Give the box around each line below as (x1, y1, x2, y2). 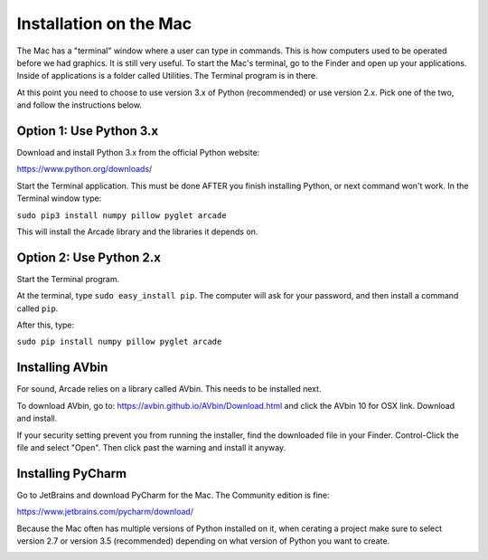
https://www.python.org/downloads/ (16, 164, 153, 175)
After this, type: (16, 319, 75, 330)
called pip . (16, 303, 59, 314)
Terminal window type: (16, 193, 102, 204)
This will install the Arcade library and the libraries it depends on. (16, 226, 258, 237)
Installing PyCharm (16, 466, 127, 481)
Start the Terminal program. (16, 273, 120, 284)
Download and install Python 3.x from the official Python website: (16, 147, 260, 158)
